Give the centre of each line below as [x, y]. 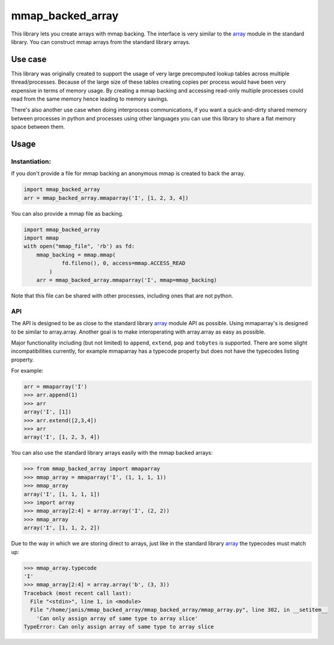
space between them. [38, 127]
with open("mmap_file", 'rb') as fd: [79, 246]
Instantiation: [31, 161]
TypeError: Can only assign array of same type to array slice [119, 627]
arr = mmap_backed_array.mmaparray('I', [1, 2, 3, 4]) [106, 198]
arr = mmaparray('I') [56, 387]
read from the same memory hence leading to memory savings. [90, 99]
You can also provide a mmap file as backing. [67, 213]
